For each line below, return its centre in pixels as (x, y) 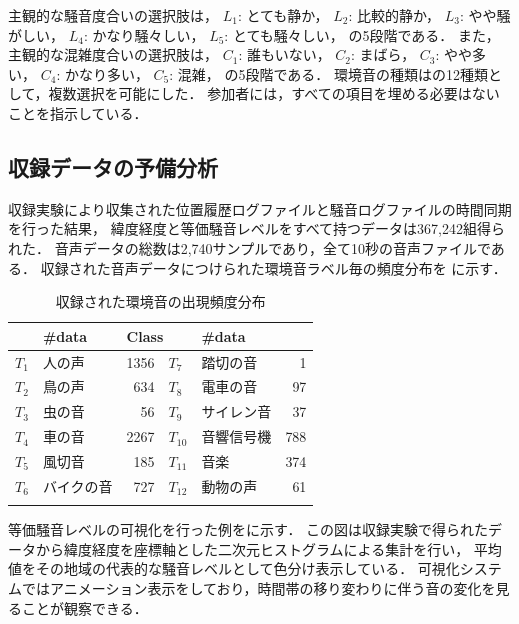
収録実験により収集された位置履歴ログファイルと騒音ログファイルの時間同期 (260, 208)
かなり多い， (106, 73)
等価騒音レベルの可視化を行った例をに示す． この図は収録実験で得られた (248, 529)
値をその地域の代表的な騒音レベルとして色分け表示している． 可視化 (234, 568)
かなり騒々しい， (148, 34)
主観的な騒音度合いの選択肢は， (113, 15)
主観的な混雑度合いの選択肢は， (113, 54)
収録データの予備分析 (113, 166)
